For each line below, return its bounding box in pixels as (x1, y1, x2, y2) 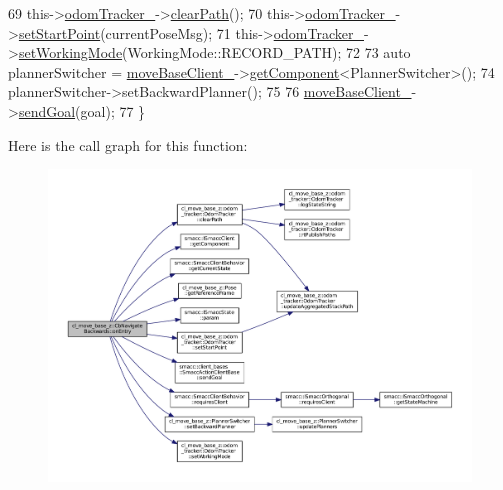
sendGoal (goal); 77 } (18, 100, 146, 121)
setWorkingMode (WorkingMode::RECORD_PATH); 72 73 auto (18, 42, 411, 63)
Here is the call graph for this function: (8, 134, 248, 155)
